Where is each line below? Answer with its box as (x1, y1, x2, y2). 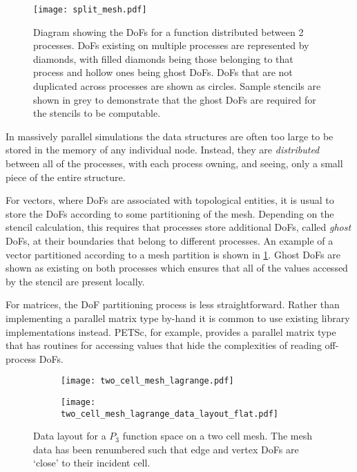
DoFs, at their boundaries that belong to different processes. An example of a (6, 233, 334, 247)
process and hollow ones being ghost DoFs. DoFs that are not (33, 65, 293, 79)
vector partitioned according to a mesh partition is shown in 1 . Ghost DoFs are (6, 247, 340, 261)
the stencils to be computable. (33, 106, 161, 120)
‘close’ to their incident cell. (33, 455, 151, 470)
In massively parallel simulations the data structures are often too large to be (6, 129, 334, 143)
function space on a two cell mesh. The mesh (122, 428, 312, 443)
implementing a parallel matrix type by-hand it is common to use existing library (6, 310, 350, 325)
